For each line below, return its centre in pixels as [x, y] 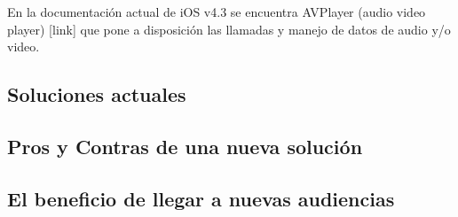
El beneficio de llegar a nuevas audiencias [201, 198]
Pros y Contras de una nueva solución [185, 146]
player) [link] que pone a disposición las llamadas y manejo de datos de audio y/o [229, 29]
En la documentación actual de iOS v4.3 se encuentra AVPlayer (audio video [217, 12]
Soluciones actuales [97, 94]
